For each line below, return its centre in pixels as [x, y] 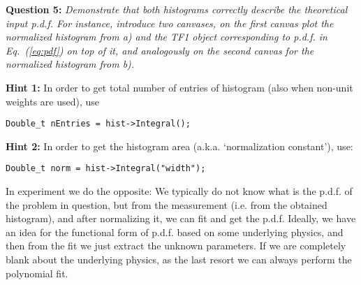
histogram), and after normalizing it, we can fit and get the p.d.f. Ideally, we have [181, 218]
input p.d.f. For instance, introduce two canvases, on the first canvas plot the [170, 23]
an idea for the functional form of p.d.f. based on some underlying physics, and [175, 232]
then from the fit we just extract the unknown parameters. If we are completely [176, 246]
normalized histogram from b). [70, 64]
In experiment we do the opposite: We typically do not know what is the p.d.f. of [179, 191]
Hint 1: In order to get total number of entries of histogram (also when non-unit [179, 87]
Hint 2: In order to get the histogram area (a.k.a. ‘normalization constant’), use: [179, 146]
